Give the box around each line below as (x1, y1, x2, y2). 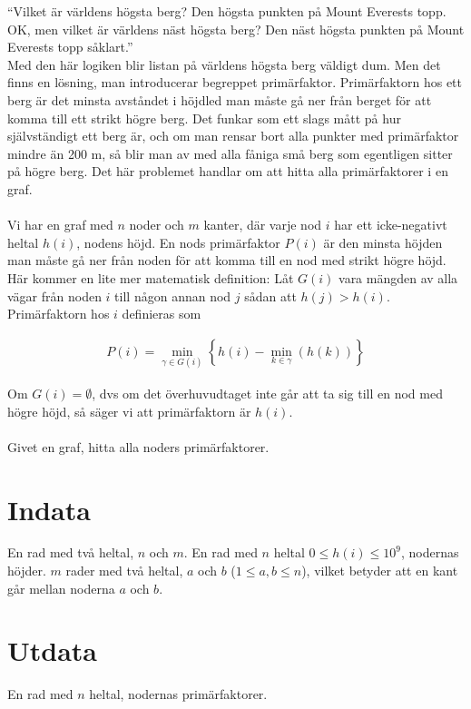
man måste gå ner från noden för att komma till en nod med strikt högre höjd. (7, 251, 446, 270)
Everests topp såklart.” (7, 37, 133, 56)
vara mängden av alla (339, 268, 458, 287)
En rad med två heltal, (7, 543, 134, 562)
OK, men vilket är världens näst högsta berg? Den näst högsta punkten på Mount (7, 19, 465, 38)
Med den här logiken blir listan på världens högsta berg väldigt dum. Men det (7, 54, 441, 74)
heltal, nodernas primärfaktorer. (89, 684, 268, 704)
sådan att (244, 286, 297, 305)
